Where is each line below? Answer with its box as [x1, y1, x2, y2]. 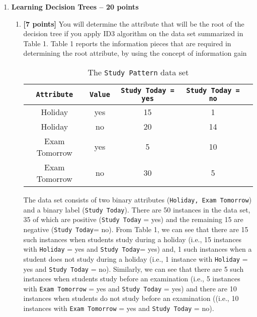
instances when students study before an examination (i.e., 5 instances [23, 273, 240, 284]
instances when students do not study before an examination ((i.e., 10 [23, 293, 239, 303]
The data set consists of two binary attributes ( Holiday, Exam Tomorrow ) [23, 194, 252, 204]
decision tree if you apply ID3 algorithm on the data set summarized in [23, 28, 243, 39]
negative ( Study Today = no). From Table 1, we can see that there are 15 [23, 224, 248, 234]
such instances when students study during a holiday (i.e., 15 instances [23, 234, 242, 244]
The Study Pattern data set [88, 66, 189, 78]
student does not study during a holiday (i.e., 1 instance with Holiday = [23, 253, 248, 264]
